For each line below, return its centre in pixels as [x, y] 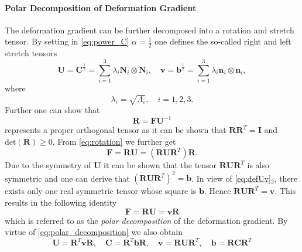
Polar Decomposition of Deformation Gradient [101, 7]
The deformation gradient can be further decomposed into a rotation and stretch [150, 30]
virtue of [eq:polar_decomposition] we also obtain [94, 232]
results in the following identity [61, 202]
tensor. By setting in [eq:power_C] [67, 41]
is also [258, 165]
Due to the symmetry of [48, 165]
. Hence [217, 191]
